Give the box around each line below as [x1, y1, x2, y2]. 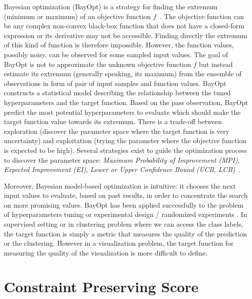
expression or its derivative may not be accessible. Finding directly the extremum [4, 30, 248, 40]
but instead [199, 59, 233, 69]
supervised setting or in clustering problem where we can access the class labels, [4, 219, 244, 229]
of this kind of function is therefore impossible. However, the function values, [4, 40, 234, 50]
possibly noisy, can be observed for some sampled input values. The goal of [4, 49, 228, 59]
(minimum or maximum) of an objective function [4, 11, 151, 21]
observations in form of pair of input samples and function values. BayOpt [4, 78, 227, 88]
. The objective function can [160, 11, 244, 21]
